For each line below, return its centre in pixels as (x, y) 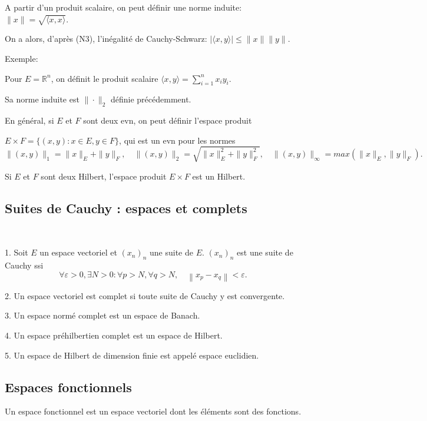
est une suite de (265, 252)
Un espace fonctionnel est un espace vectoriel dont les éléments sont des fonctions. (153, 411)
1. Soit (16, 252)
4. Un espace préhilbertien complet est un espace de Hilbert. (114, 335)
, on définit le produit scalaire (105, 78)
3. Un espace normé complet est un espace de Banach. (102, 315)
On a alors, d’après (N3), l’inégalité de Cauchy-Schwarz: (106, 39)
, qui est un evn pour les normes (177, 140)
